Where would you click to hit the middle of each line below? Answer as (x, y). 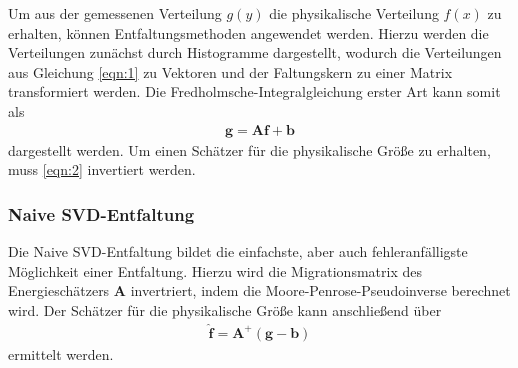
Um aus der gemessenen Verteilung (115, 13)
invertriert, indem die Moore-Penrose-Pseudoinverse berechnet (320, 290)
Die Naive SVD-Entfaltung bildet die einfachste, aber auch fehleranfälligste (238, 251)
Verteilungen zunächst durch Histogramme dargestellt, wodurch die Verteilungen (255, 52)
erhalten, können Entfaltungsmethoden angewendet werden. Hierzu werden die (248, 32)
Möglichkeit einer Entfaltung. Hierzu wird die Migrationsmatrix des (215, 270)
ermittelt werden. (61, 353)
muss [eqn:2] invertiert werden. (102, 169)
